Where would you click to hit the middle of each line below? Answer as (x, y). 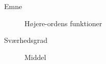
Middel (35, 57)
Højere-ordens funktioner (63, 23)
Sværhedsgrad (26, 40)
